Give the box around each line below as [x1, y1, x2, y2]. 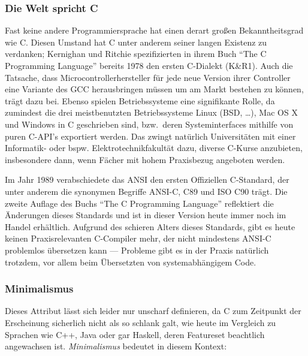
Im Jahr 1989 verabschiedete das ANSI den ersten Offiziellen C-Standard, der [5, 173, 289, 186]
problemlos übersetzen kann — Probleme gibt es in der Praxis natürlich [5, 243, 269, 256]
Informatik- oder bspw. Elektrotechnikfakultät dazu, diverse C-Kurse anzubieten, [5, 141, 303, 154]
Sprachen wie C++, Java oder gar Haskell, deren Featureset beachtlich [5, 328, 265, 340]
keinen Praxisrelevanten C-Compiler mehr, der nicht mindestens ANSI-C [5, 232, 271, 245]
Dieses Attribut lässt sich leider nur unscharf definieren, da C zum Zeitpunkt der [5, 304, 301, 317]
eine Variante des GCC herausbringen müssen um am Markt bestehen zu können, [5, 83, 304, 95]
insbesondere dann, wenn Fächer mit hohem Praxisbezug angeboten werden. [5, 153, 285, 165]
